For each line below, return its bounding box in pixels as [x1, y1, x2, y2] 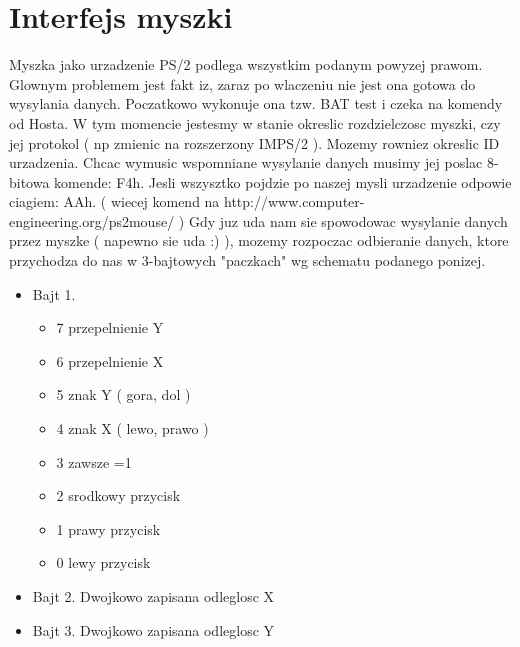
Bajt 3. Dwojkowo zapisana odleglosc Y [32, 619, 275, 640]
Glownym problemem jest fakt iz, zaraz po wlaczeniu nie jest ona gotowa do [9, 73, 476, 94]
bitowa [9, 171, 50, 192]
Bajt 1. [32, 283, 76, 304]
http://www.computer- [224, 191, 365, 212]
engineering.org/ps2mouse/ [9, 210, 175, 231]
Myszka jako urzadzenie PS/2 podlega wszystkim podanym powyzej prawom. [9, 54, 483, 75]
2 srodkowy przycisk [56, 485, 181, 506]
